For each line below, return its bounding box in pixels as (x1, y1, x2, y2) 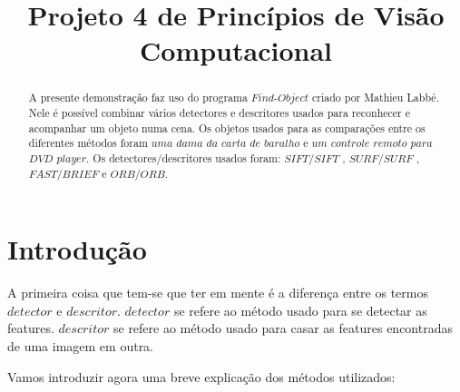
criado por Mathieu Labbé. (311, 90, 439, 105)
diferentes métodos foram (28, 135, 148, 151)
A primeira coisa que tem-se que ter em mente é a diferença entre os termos (7, 283, 428, 302)
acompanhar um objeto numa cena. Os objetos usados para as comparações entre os (28, 120, 426, 135)
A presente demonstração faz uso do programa (28, 90, 248, 105)
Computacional (140, 32, 332, 69)
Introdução (7, 230, 147, 268)
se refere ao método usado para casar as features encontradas (113, 318, 453, 338)
